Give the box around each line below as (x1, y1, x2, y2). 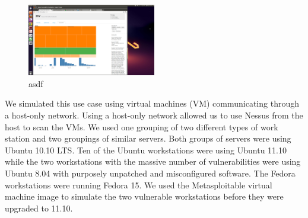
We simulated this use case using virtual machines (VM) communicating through (5, 97, 299, 110)
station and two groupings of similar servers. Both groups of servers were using (5, 132, 291, 145)
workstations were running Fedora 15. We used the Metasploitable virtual (5, 178, 272, 191)
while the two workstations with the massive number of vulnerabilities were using (5, 155, 301, 168)
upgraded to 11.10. (5, 201, 73, 214)
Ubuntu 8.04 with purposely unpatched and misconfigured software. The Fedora (5, 167, 296, 179)
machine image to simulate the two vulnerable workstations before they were (5, 190, 284, 203)
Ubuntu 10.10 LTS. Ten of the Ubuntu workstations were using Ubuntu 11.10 (5, 143, 287, 156)
